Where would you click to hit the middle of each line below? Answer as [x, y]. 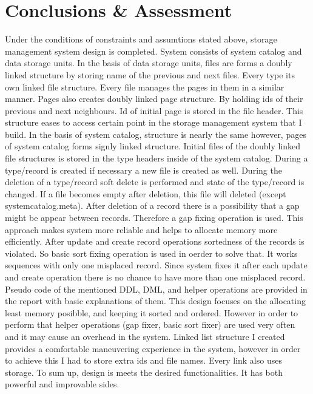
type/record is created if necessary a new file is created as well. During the [143, 170]
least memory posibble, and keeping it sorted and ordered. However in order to [152, 312]
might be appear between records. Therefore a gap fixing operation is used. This [154, 218]
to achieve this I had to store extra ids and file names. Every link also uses [143, 360]
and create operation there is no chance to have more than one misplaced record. [155, 277]
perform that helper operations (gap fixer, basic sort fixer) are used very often [150, 324]
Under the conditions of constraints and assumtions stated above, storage [141, 39]
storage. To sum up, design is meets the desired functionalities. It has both [144, 372]
